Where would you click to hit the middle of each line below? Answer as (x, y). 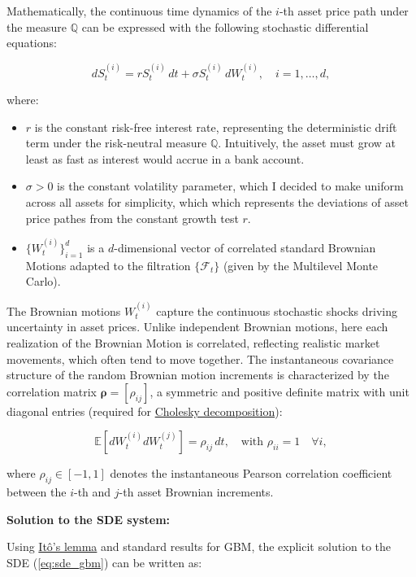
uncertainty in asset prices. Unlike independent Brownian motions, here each (197, 327)
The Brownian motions (64, 310)
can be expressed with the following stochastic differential (225, 26)
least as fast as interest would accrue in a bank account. (165, 158)
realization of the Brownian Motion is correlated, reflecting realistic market (193, 342)
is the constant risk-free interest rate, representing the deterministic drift (216, 127)
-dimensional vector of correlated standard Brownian (245, 247)
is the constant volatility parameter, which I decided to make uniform (230, 186)
